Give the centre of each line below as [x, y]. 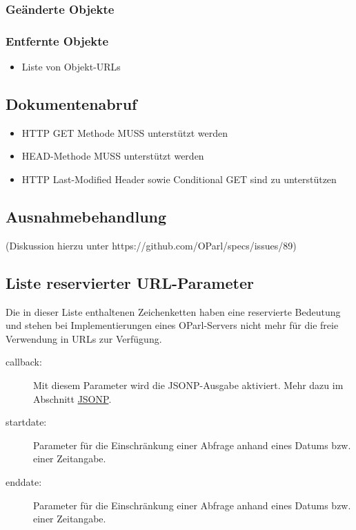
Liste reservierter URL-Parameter [130, 282]
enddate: [24, 481]
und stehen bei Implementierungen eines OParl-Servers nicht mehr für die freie [172, 325]
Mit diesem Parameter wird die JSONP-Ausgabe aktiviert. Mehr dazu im [188, 385]
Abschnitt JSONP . [72, 398]
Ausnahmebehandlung [86, 217]
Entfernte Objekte [57, 40]
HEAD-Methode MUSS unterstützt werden [113, 156]
